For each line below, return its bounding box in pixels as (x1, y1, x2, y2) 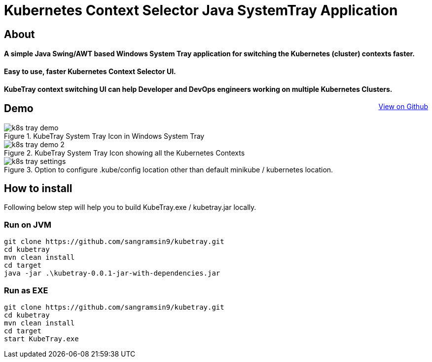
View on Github (378, 102, 428, 111)
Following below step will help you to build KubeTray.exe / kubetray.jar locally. (4, 203, 256, 212)
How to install (4, 182, 72, 195)
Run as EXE (4, 285, 48, 295)
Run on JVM (4, 219, 52, 230)
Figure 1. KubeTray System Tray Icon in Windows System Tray (4, 131, 205, 140)
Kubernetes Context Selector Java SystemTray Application (4, 2, 398, 19)
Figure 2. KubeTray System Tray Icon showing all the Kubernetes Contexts (4, 148, 245, 157)
